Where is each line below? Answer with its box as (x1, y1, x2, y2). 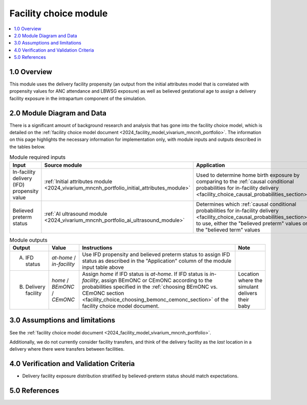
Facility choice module (9, 8, 108, 19)
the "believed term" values (196, 226, 260, 233)
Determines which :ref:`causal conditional (196, 200, 297, 207)
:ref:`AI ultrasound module (44, 210, 107, 217)
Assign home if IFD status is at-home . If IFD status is (82, 270, 209, 278)
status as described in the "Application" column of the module (82, 258, 232, 265)
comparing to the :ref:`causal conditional (196, 178, 294, 185)
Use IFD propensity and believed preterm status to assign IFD (82, 251, 230, 258)
